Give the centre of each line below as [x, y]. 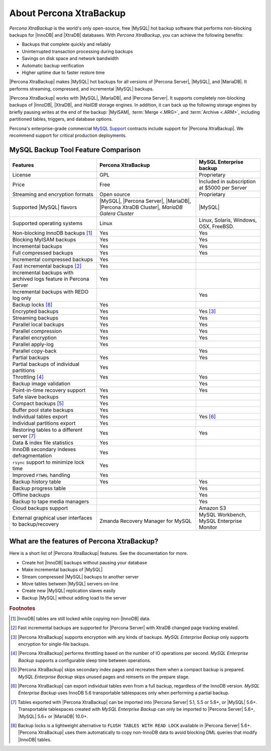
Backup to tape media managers [51, 502]
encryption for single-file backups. [54, 644]
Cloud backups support [40, 508]
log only [22, 298]
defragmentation [32, 455]
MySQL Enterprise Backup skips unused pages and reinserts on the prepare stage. [104, 677]
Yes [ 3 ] [207, 311]
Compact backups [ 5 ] [38, 403]
